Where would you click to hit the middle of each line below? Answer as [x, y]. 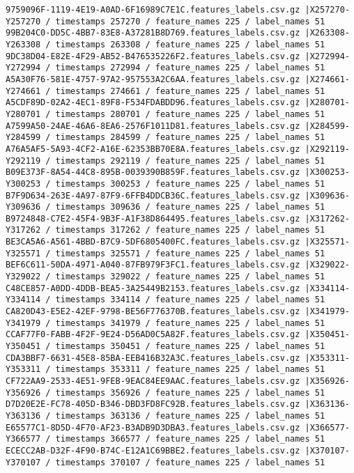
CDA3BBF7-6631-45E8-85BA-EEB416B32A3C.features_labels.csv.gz [153, 358]
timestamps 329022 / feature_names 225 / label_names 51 [190, 277]
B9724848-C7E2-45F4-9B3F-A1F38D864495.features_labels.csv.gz [153, 218]
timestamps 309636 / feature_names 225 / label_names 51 [190, 207]
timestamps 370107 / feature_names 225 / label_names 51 [190, 462]
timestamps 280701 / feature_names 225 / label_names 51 [190, 114]
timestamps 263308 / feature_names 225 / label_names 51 [190, 44]
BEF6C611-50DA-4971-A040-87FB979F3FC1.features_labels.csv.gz [153, 265]
